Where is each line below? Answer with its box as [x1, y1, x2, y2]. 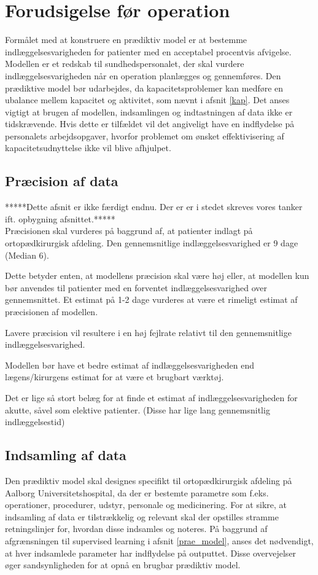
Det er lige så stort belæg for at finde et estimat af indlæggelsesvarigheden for [5, 391, 298, 404]
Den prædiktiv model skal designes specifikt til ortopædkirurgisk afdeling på [5, 474, 292, 487]
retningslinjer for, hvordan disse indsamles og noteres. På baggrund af [5, 522, 268, 535]
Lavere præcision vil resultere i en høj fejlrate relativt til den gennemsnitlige [5, 326, 292, 338]
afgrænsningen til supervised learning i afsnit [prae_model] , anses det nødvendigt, [5, 534, 314, 547]
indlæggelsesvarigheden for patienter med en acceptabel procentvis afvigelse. [5, 45, 292, 58]
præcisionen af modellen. [5, 305, 98, 318]
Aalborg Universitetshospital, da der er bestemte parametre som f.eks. [5, 486, 269, 499]
